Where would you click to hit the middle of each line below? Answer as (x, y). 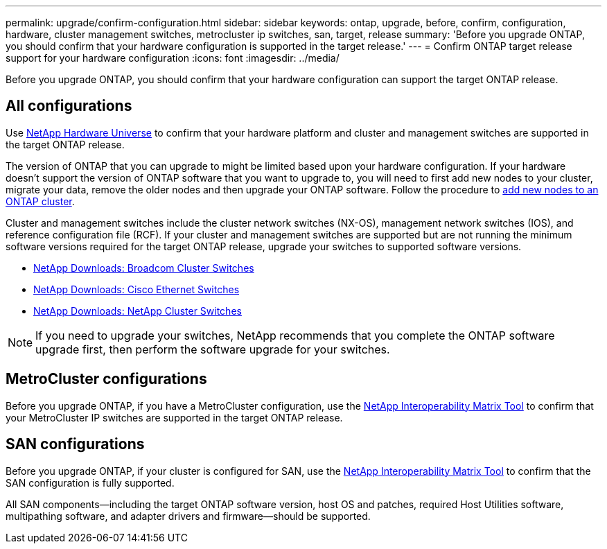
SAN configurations (75, 444)
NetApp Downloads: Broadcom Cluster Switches (144, 268)
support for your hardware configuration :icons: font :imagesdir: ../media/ (173, 58)
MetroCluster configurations (106, 379)
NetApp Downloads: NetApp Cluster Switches (138, 311)
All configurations (69, 106)
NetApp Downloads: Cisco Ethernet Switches (137, 289)
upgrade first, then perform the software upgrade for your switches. (213, 349)
